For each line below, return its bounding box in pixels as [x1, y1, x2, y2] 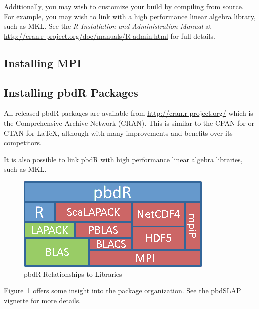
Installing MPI [4, 55, 82, 70]
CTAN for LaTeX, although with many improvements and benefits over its [4, 127, 233, 138]
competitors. [4, 137, 42, 148]
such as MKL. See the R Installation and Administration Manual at [4, 21, 212, 31]
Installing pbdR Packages [4, 84, 138, 100]
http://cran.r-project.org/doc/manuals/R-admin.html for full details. [4, 30, 215, 41]
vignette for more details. [4, 295, 81, 305]
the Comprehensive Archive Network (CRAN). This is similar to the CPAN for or [4, 117, 255, 128]
